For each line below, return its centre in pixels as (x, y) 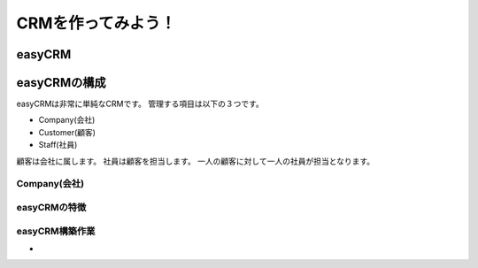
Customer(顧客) (67, 132)
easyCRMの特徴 (51, 207)
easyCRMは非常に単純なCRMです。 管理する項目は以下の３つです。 (140, 104)
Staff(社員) (58, 145)
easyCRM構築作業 (56, 231)
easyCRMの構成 (61, 83)
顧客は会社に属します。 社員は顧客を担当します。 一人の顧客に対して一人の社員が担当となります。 (196, 161)
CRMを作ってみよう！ (96, 23)
